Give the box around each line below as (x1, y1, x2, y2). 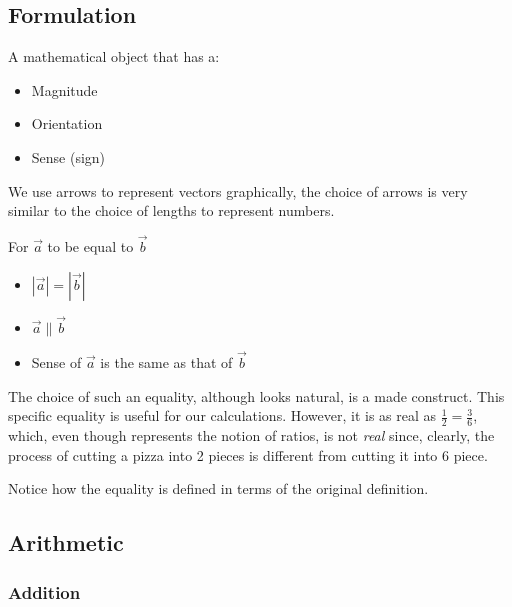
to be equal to (47, 235, 134, 256)
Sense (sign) (31, 146, 106, 167)
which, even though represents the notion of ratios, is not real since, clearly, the (8, 425, 495, 446)
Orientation (31, 113, 103, 134)
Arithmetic (8, 527, 124, 558)
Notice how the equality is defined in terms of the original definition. (8, 478, 429, 499)
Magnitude (31, 79, 98, 100)
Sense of (31, 352, 82, 373)
